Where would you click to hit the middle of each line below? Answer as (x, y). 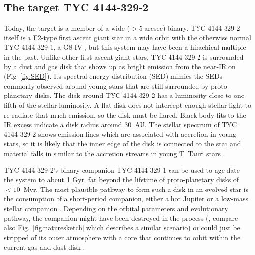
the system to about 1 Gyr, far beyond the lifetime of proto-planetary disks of (122, 179)
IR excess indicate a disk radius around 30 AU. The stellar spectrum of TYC (121, 124)
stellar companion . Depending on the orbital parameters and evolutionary (116, 208)
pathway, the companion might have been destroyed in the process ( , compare (121, 218)
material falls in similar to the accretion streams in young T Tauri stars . (114, 153)
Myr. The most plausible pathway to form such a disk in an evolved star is (136, 189)
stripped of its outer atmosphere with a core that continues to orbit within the (122, 237)
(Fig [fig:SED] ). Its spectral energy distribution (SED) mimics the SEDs (113, 76)
